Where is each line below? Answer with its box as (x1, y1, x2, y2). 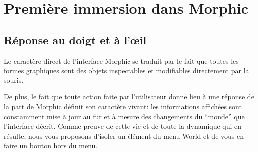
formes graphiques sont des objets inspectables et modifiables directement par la (4, 65, 249, 76)
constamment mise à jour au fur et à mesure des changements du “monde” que (4, 111, 245, 121)
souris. (4, 75, 24, 85)
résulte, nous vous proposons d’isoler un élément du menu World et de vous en (4, 130, 244, 141)
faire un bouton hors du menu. (4, 140, 98, 151)
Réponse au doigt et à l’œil (4, 32, 147, 47)
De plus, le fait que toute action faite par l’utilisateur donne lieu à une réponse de (4, 91, 254, 102)
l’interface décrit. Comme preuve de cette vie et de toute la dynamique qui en (4, 121, 242, 131)
